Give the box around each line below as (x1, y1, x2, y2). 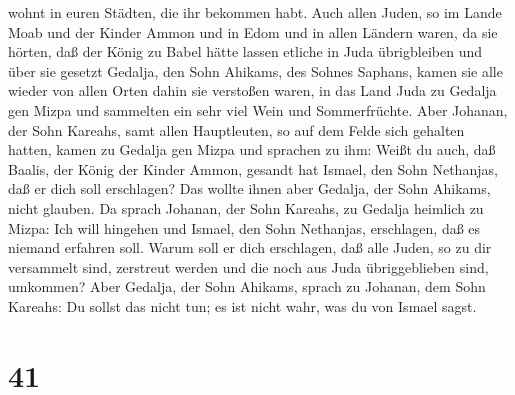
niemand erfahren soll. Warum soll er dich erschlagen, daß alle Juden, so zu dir (8, 237, 492, 258)
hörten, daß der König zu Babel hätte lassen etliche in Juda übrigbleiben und (8, 41, 482, 62)
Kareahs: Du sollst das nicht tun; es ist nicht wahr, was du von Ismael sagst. (8, 295, 477, 316)
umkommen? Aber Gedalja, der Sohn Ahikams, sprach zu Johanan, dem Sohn (8, 276, 486, 297)
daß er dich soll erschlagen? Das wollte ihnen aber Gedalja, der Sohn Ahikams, (8, 178, 491, 199)
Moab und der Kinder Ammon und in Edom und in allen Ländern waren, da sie (8, 21, 498, 42)
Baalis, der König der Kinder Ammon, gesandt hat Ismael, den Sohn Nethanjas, (8, 158, 498, 179)
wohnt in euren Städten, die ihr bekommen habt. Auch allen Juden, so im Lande (8, 2, 502, 22)
